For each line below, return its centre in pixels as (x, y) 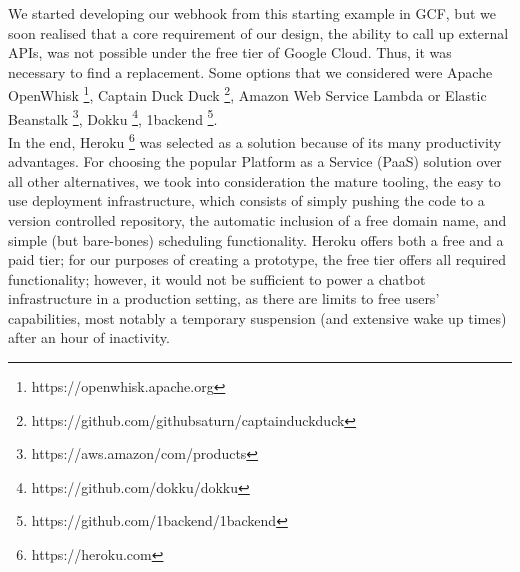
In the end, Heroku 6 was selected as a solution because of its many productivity (255, 140)
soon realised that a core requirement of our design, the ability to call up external (258, 32)
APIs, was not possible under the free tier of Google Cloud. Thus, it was (230, 52)
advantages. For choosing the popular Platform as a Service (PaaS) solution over (255, 161)
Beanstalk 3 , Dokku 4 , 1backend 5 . (113, 117)
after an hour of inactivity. (89, 337)
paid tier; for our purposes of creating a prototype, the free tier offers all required (257, 259)
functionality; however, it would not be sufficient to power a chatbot (217, 278)
